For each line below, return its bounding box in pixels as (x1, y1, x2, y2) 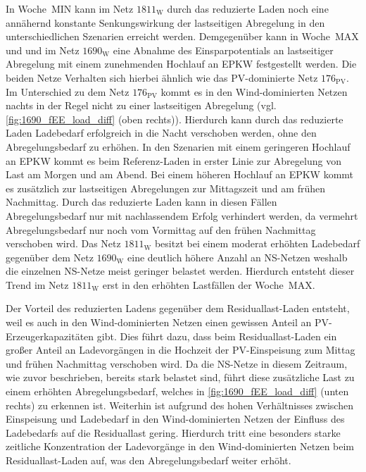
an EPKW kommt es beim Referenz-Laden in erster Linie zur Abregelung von (6, 153, 341, 168)
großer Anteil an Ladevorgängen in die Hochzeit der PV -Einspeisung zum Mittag (6, 342, 355, 357)
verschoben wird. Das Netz (6, 236, 121, 251)
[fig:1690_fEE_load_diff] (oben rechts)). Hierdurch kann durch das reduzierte (6, 111, 343, 126)
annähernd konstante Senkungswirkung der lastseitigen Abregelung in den (6, 15, 325, 30)
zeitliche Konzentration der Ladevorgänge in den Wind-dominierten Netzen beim (6, 439, 355, 454)
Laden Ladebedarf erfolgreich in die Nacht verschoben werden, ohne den (6, 125, 317, 140)
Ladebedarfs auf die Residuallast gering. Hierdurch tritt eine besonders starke (6, 425, 341, 440)
